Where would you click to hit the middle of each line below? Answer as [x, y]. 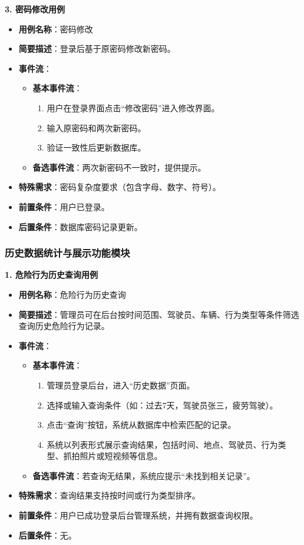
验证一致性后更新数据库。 [96, 147]
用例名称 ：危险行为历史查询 [72, 294]
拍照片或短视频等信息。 [117, 456]
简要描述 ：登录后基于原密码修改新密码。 [97, 49]
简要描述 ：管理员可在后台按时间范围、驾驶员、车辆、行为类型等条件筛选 [159, 314]
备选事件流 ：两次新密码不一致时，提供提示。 [119, 167]
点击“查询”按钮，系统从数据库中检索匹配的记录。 [141, 425]
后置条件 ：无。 [47, 535]
